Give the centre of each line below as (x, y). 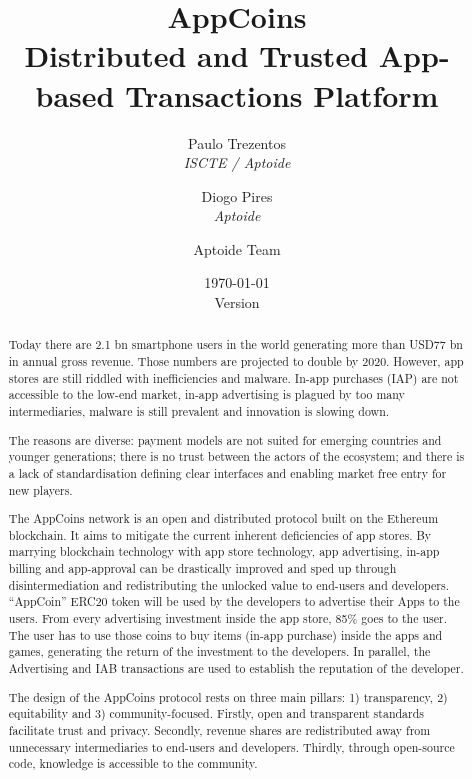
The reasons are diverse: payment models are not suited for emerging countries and (225, 439)
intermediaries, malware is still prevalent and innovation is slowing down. (199, 411)
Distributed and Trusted (196, 55)
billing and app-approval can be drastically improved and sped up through (202, 568)
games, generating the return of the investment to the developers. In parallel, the (219, 651)
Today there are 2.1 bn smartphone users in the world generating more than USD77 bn (235, 344)
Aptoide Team (237, 248)
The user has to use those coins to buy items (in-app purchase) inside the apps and (225, 634)
